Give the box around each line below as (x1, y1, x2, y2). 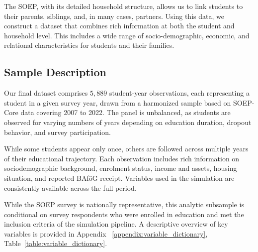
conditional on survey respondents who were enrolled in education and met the (4, 209, 244, 219)
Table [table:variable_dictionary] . (4, 238, 107, 249)
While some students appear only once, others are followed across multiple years (4, 143, 249, 154)
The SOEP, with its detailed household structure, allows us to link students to (4, 1, 243, 11)
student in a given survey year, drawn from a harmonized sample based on (4, 97, 231, 108)
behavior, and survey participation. (4, 126, 111, 137)
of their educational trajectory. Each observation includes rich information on (4, 153, 240, 163)
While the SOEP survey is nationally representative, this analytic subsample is (4, 199, 244, 210)
